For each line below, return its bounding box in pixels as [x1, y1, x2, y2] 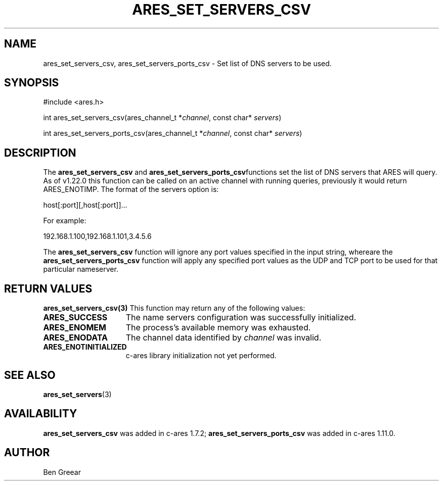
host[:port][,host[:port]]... [43, 201, 127, 210]
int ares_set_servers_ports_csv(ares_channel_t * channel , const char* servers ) [43, 129, 302, 138]
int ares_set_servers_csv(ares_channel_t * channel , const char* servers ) [43, 113, 282, 122]
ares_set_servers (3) [43, 390, 112, 399]
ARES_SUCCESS [43, 312, 108, 323]
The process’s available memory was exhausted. [125, 322, 311, 333]
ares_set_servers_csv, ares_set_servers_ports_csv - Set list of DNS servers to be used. [43, 59, 332, 68]
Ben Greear [43, 467, 81, 476]
